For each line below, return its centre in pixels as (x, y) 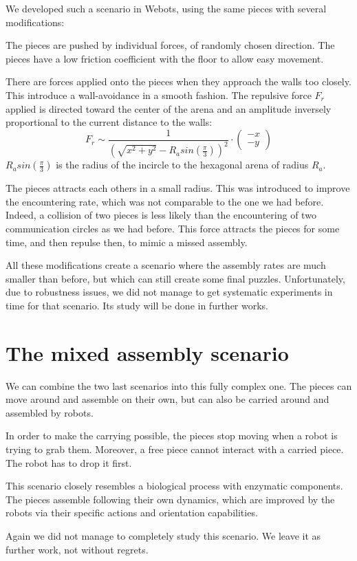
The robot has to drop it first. (69, 462)
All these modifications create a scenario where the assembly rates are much (166, 265)
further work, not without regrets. (77, 549)
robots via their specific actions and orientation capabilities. (132, 513)
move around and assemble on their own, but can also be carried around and (167, 399)
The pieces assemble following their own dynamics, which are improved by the (170, 499)
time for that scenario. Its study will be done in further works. (137, 305)
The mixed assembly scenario (147, 352)
